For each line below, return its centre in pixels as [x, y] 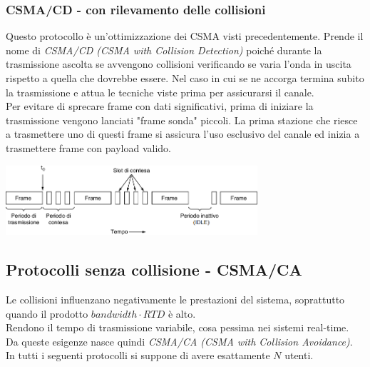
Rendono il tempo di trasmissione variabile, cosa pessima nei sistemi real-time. [178, 327]
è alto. [182, 313]
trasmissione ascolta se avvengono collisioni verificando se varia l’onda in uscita [179, 64]
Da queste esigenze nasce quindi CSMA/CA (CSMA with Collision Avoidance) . [179, 341]
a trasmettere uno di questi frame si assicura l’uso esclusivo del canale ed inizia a [183, 134]
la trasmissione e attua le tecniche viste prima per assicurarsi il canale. [160, 92]
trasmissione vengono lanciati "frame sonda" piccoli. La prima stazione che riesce [182, 120]
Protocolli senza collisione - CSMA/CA [154, 270]
